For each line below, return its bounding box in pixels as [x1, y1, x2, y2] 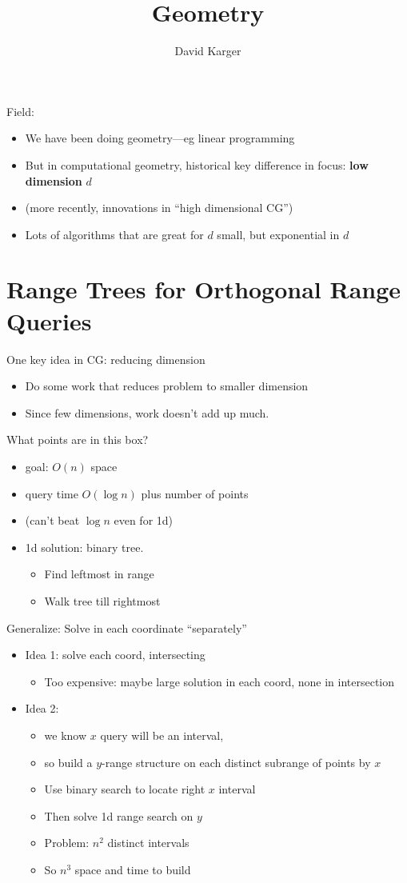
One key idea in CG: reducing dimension [6, 350, 205, 367]
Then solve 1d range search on [44, 807, 194, 824]
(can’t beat [25, 512, 80, 529]
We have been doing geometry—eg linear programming [25, 130, 295, 146]
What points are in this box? [6, 431, 149, 448]
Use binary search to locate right [44, 781, 205, 797]
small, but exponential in [217, 226, 340, 242]
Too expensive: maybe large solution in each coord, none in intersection [44, 673, 395, 689]
